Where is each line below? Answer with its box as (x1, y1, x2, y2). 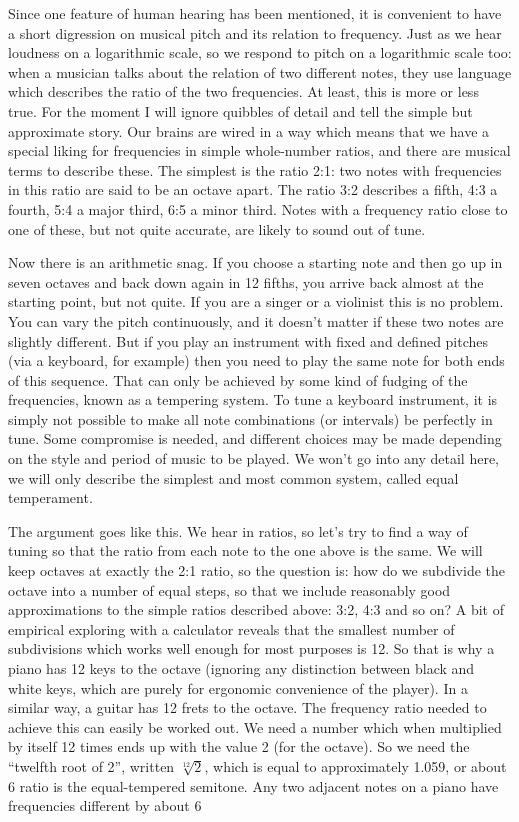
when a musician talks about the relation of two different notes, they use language (8, 61, 512, 82)
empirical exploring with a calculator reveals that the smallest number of (8, 618, 455, 639)
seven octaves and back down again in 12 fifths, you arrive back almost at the (8, 271, 484, 292)
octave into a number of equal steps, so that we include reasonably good (8, 579, 451, 600)
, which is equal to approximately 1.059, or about (204, 755, 507, 776)
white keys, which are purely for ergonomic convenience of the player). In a (8, 677, 468, 698)
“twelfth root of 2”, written (8, 755, 175, 776)
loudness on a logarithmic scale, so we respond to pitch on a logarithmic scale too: (8, 42, 512, 63)
